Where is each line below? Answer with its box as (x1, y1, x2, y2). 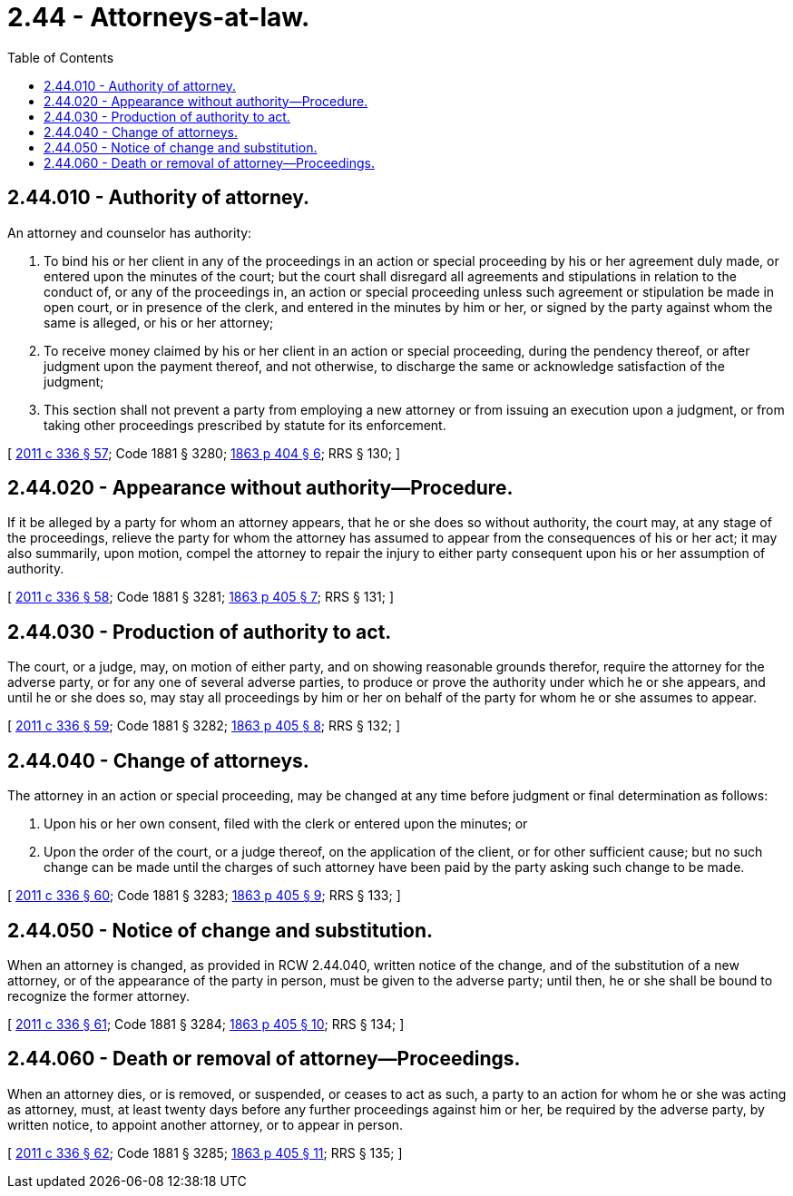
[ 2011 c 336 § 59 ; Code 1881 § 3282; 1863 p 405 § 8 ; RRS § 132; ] (7, 718, 400, 734)
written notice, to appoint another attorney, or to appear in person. (7, 1116, 404, 1132)
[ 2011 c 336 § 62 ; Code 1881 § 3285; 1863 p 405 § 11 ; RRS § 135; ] (7, 1144, 403, 1161)
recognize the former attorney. (7, 987, 190, 1004)
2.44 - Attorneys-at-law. (7, 2, 310, 33)
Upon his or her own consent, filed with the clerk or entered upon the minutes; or (44, 816, 528, 832)
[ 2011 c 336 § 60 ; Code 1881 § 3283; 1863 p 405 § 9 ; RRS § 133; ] (7, 887, 401, 904)
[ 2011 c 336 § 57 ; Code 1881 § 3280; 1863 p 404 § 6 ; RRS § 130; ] (7, 445, 401, 461)
